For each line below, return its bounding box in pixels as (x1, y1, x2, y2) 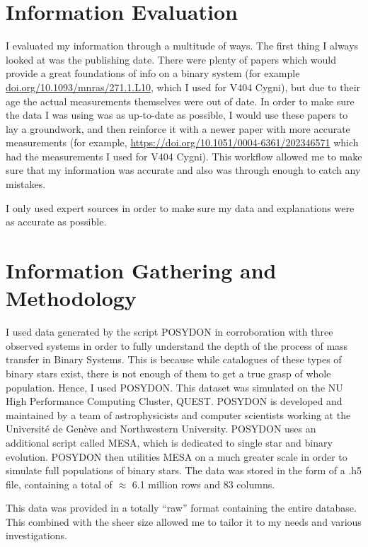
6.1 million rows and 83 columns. (132, 476, 275, 491)
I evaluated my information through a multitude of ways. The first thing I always (6, 38, 359, 53)
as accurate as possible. (6, 214, 107, 229)
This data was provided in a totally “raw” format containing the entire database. (6, 500, 357, 515)
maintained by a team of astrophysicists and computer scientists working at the (6, 407, 351, 422)
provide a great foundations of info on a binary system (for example (6, 66, 300, 81)
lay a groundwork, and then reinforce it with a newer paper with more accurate (6, 121, 350, 136)
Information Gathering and (6, 256, 277, 285)
